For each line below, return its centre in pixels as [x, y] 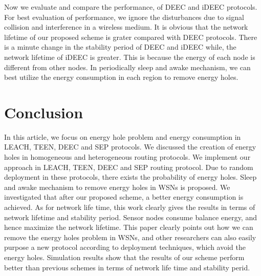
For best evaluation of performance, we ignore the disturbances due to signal [124, 17]
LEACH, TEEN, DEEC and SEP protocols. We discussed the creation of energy [130, 147]
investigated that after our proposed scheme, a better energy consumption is [124, 197]
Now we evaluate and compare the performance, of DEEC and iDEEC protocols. [131, 7]
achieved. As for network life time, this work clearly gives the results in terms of [130, 207]
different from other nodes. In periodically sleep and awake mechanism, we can [127, 67]
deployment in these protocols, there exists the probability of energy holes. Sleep [130, 177]
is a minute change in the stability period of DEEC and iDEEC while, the [120, 47]
